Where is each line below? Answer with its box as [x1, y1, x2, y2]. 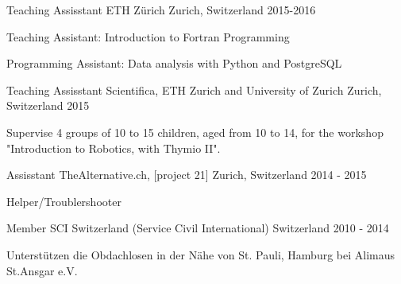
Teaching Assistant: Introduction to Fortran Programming [6, 28, 290, 45]
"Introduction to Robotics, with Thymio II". [6, 139, 221, 156]
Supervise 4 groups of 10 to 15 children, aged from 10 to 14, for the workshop [6, 123, 384, 140]
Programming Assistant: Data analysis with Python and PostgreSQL [6, 55, 342, 72]
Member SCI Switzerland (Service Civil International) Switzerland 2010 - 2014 [6, 220, 389, 236]
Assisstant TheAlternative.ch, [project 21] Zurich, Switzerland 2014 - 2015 [6, 166, 367, 183]
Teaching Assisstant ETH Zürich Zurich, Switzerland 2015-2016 [6, 2, 316, 18]
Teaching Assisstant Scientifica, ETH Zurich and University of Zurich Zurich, [6, 81, 382, 98]
